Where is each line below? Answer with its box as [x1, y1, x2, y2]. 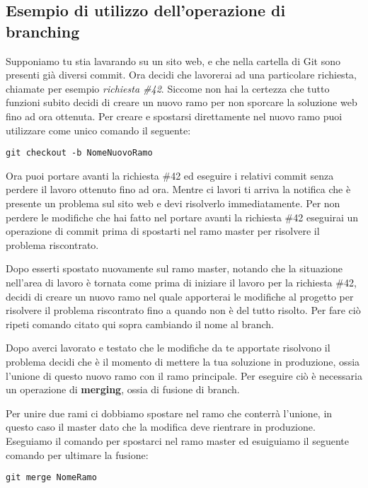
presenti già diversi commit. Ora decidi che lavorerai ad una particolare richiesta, [6, 67, 357, 82]
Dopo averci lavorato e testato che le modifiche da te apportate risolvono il [6, 340, 330, 355]
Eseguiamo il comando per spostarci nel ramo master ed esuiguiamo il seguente [6, 433, 349, 448]
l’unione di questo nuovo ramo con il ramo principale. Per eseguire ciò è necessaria [6, 368, 362, 383]
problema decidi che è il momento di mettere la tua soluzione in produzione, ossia [6, 354, 360, 368]
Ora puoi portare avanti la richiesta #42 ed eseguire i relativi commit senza [6, 168, 334, 182]
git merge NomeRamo [6, 472, 97, 483]
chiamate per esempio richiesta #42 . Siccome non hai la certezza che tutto [6, 81, 330, 95]
